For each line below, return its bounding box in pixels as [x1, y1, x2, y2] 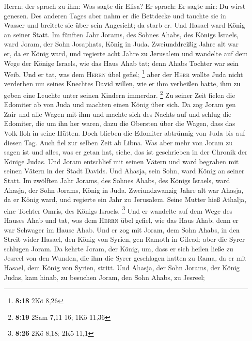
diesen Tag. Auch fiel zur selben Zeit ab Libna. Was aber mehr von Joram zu [4, 137, 233, 147]
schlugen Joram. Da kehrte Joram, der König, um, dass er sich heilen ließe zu [4, 243, 234, 253]
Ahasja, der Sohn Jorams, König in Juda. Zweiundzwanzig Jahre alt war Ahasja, [4, 185, 244, 195]
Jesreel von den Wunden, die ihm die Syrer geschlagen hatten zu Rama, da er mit [4, 253, 247, 263]
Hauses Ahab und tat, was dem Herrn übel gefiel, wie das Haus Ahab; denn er [4, 215, 239, 225]
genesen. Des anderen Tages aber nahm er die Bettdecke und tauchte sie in [4, 10, 226, 20]
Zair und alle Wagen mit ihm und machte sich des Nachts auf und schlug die [4, 108, 232, 119]
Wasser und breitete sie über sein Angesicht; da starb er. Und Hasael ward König [4, 20, 245, 30]
